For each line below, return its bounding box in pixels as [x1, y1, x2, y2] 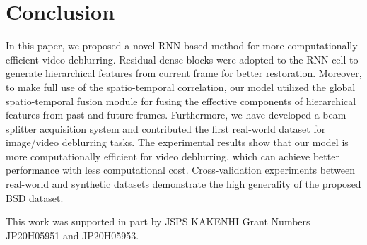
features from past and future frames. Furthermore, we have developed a [6, 107, 320, 122]
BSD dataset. [6, 190, 64, 205]
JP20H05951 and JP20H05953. [6, 227, 139, 242]
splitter [6, 121, 37, 136]
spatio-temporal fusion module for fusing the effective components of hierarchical [6, 93, 356, 108]
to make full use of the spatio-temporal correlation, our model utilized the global [6, 79, 356, 94]
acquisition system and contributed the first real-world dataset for [40, 121, 326, 136]
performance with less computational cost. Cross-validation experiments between [6, 162, 356, 177]
